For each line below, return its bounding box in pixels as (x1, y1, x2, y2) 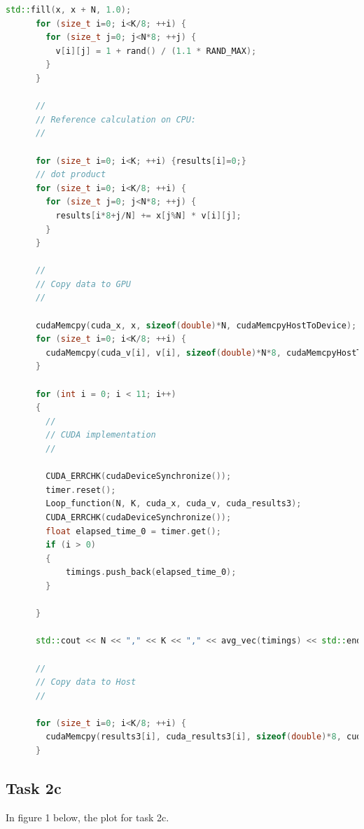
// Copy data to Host (35, 677, 136, 688)
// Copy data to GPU (35, 279, 131, 289)
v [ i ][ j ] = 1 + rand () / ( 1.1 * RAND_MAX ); (55, 46, 257, 56)
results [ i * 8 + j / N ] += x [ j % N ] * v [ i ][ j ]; (55, 210, 241, 221)
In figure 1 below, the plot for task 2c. (6, 809, 169, 824)
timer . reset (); (45, 485, 116, 495)
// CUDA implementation (45, 430, 156, 440)
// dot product (35, 169, 106, 180)
